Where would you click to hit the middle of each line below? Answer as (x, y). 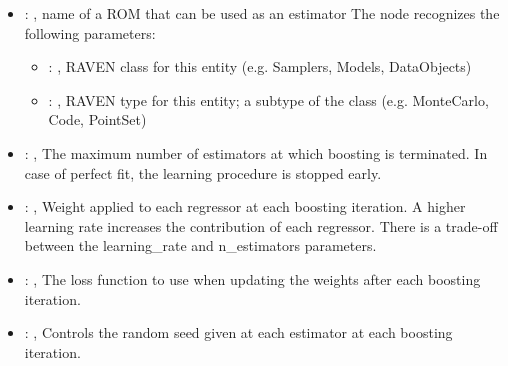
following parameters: (90, 32)
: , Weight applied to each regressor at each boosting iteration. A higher (245, 206)
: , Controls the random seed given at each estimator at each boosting (238, 332)
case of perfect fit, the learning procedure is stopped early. (203, 172)
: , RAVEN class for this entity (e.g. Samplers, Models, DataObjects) (260, 66)
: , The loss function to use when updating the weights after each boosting (252, 278)
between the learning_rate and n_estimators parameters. (200, 245)
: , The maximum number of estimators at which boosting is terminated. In (256, 152)
